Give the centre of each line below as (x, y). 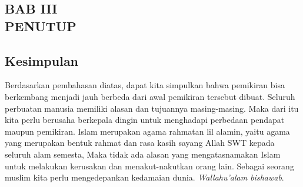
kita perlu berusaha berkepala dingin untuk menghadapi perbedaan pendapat (145, 120)
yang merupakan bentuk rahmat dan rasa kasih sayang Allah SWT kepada (140, 143)
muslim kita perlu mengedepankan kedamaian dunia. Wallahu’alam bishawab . (144, 177)
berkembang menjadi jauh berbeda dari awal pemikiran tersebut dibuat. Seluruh (150, 96)
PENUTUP (41, 26)
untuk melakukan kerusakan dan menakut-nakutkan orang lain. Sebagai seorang (149, 166)
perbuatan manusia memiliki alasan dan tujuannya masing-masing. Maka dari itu (152, 108)
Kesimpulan (42, 60)
